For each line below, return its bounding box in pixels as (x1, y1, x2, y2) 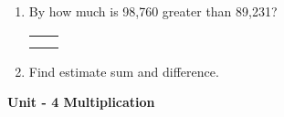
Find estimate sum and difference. (28, 61, 219, 80)
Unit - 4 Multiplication (7, 92, 155, 112)
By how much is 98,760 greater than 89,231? (28, 2, 278, 20)
